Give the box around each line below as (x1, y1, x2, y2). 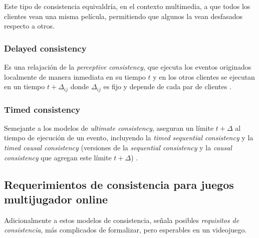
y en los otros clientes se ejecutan (153, 71, 255, 82)
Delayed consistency (4, 42, 87, 54)
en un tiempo (4, 81, 45, 92)
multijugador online (4, 191, 108, 207)
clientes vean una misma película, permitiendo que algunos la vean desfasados (4, 11, 243, 21)
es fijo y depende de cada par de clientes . (103, 81, 231, 92)
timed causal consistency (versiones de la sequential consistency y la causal (4, 142, 232, 153)
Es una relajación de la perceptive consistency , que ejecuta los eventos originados (4, 62, 251, 72)
